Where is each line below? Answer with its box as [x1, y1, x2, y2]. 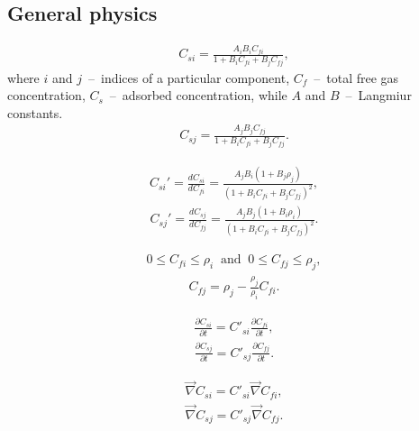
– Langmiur [345, 86, 412, 105]
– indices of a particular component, [88, 68, 290, 87]
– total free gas [314, 68, 399, 87]
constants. [7, 103, 63, 122]
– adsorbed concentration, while [109, 86, 287, 105]
